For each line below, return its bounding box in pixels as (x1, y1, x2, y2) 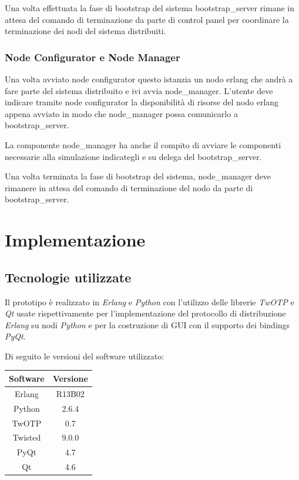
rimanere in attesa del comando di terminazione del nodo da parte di (5, 181, 253, 194)
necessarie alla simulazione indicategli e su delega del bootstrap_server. (5, 150, 262, 162)
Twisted (12, 431, 41, 444)
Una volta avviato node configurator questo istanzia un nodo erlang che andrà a (5, 73, 293, 85)
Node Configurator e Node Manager (5, 49, 180, 64)
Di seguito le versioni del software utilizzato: (5, 349, 164, 362)
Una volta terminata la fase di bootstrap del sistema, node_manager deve (5, 170, 271, 182)
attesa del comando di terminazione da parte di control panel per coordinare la (5, 13, 289, 25)
